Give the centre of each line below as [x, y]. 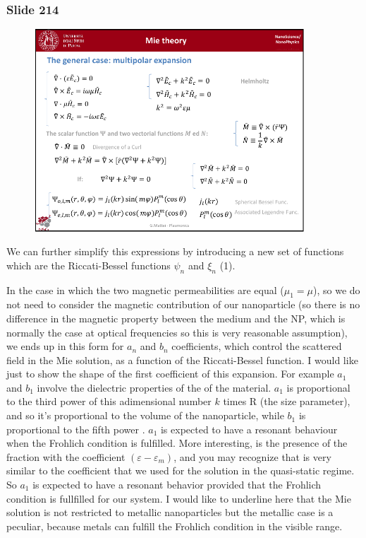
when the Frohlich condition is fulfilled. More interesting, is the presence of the [177, 443]
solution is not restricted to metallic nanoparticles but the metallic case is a [170, 512]
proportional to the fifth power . [76, 429]
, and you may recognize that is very [252, 456]
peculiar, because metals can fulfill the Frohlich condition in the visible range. [175, 526]
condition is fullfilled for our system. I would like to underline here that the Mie [179, 498]
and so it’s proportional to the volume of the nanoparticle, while [145, 415]
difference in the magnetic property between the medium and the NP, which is [176, 318]
